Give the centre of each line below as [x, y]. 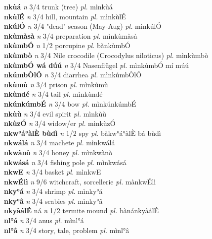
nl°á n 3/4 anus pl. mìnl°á [44, 220]
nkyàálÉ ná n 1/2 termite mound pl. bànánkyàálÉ [82, 210]
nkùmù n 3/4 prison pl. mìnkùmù [56, 84]
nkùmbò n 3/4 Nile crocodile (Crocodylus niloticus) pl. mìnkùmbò [106, 55]
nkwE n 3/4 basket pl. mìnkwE [53, 172]
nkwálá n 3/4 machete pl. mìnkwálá [60, 143]
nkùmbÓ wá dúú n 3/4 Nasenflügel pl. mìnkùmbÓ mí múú [97, 65]
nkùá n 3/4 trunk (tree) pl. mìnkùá [58, 6]
